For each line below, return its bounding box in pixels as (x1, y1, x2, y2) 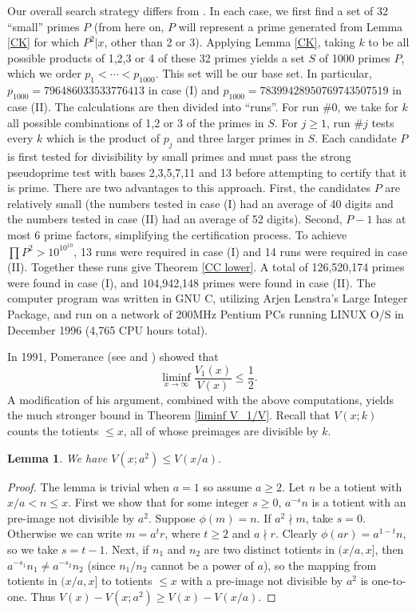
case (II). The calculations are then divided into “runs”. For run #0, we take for (7, 98, 398, 114)
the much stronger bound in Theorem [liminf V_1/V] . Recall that (7, 407, 331, 423)
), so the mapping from (263, 556, 377, 573)
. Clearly (275, 525, 318, 542)
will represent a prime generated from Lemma (178, 18, 403, 34)
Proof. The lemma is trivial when (7, 478, 170, 495)
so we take (7, 540, 58, 557)
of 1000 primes (319, 49, 390, 66)
